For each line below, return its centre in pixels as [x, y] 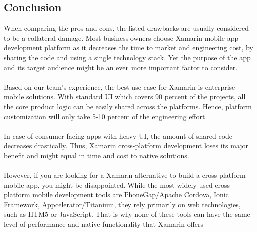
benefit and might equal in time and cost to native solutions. [97, 155]
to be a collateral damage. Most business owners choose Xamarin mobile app [121, 38]
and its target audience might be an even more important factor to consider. [121, 67]
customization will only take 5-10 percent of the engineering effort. [106, 116]
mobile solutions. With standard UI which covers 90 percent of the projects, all [125, 97]
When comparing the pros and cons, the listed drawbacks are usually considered [127, 28]
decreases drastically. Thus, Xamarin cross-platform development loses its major [126, 145]
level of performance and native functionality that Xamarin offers [104, 224]
